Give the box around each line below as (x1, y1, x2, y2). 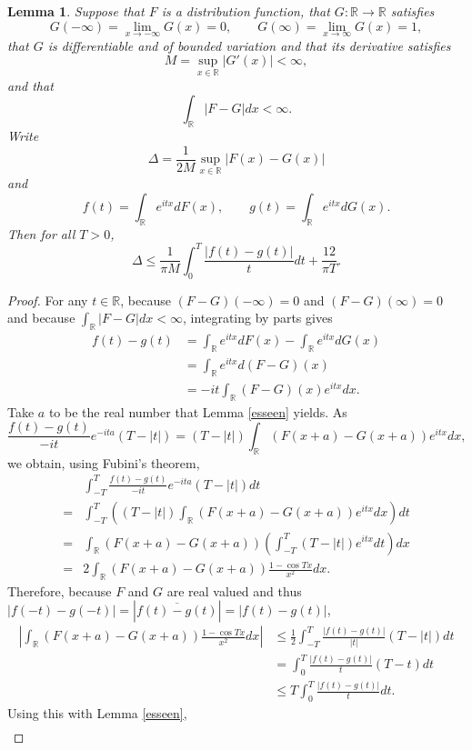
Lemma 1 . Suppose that (7, 2, 145, 20)
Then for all (7, 224, 75, 243)
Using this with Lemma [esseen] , (7, 704, 187, 723)
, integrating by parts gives (182, 308, 333, 327)
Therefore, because (7, 581, 112, 600)
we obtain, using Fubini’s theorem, (7, 453, 200, 472)
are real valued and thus (166, 581, 302, 600)
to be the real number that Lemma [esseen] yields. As (48, 402, 347, 421)
